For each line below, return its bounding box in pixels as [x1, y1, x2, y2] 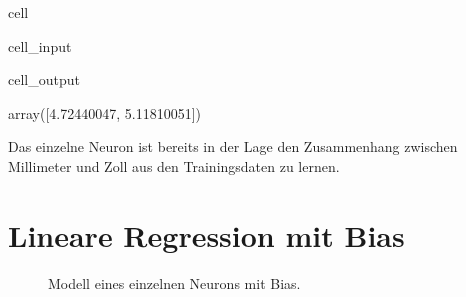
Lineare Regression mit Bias [8, 214, 405, 255]
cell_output [8, 69, 80, 90]
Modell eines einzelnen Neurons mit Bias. [48, 272, 301, 293]
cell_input [8, 35, 72, 56]
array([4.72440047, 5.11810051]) [8, 102, 201, 123]
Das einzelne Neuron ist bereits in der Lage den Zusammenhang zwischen [8, 136, 458, 157]
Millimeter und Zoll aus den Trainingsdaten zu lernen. [8, 155, 340, 176]
